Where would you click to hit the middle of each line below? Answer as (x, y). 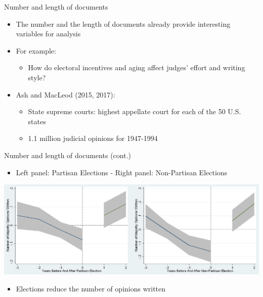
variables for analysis (48, 34)
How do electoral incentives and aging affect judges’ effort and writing (137, 67)
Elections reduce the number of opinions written (91, 288)
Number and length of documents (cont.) (68, 155)
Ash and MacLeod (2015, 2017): (65, 94)
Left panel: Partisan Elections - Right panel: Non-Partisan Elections (122, 172)
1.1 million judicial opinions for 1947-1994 (93, 138)
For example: (36, 50)
